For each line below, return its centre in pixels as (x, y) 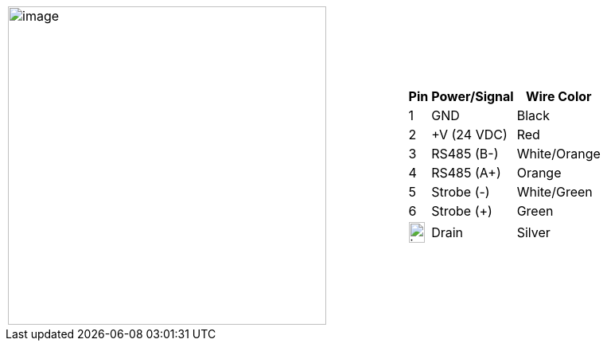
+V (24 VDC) (469, 135)
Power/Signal (473, 96)
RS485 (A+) (466, 173)
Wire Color (558, 96)
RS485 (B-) (465, 154)
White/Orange (558, 154)
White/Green (554, 192)
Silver (533, 232)
